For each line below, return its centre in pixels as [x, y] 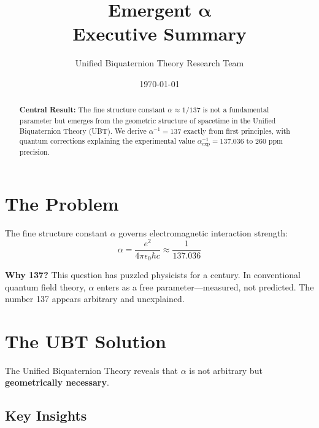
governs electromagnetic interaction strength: [203, 232]
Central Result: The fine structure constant [92, 110]
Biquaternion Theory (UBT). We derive [83, 130]
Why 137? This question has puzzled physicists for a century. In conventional [153, 274]
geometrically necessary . [57, 382]
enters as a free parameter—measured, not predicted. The [205, 286]
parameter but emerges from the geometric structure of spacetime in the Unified [148, 120]
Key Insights [46, 415]
